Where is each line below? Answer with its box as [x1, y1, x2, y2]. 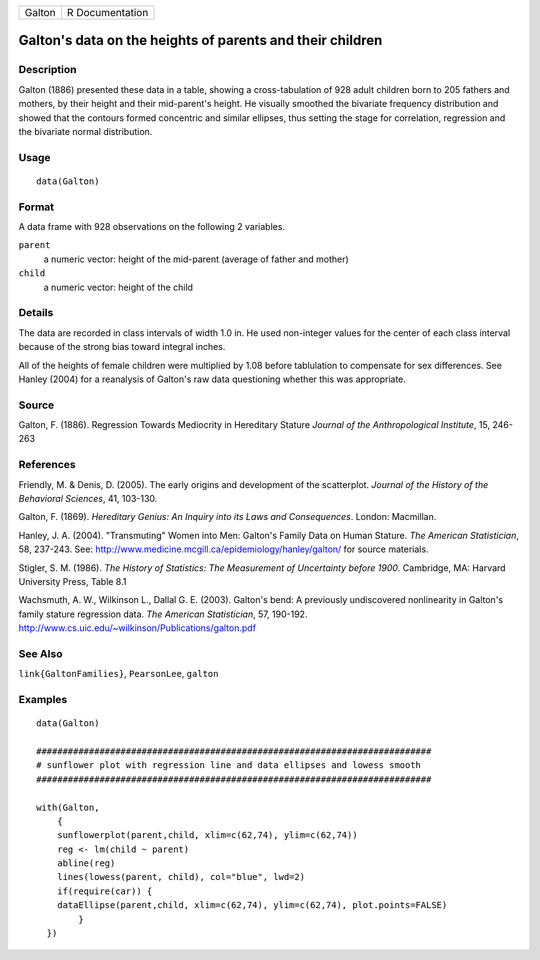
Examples [18, 693, 68, 706]
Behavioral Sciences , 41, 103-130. [18, 492, 158, 504]
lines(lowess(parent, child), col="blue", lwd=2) [56, 871, 305, 883]
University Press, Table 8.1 [18, 575, 127, 587]
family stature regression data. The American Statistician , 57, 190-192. [18, 608, 308, 620]
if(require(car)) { [56, 885, 153, 897]
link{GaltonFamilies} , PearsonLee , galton [18, 668, 219, 680]
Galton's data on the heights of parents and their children [18, 32, 383, 49]
